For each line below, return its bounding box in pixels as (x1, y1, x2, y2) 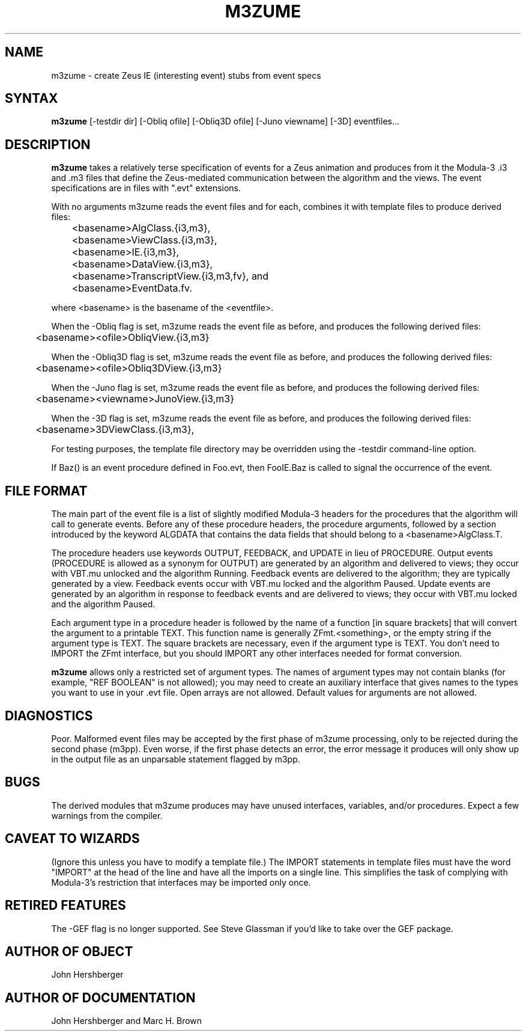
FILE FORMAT (5, 483, 88, 498)
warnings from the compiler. (51, 810, 163, 821)
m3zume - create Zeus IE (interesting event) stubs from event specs (51, 70, 321, 81)
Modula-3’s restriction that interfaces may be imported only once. (51, 877, 311, 887)
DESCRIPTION (5, 136, 91, 152)
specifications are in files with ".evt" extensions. (51, 183, 241, 194)
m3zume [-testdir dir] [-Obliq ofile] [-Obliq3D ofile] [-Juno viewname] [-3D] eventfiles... (51, 116, 400, 127)
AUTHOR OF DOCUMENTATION (5, 990, 196, 1005)
